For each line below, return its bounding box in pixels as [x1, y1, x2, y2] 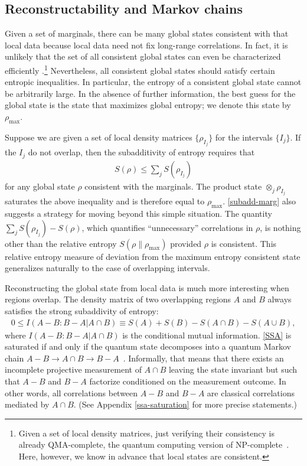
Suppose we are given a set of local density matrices [5, 131, 192, 143]
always [267, 293, 292, 305]
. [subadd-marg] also [223, 195, 296, 207]
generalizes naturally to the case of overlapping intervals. [5, 262, 210, 274]
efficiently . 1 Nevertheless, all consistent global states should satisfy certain [5, 62, 275, 76]
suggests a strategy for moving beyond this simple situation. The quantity [5, 207, 272, 219]
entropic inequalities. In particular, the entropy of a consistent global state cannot [5, 76, 302, 88]
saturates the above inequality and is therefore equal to [5, 195, 205, 207]
